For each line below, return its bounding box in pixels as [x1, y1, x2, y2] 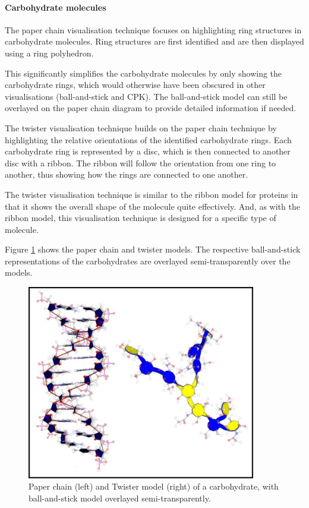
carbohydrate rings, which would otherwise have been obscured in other [5, 78, 266, 91]
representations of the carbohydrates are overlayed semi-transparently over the [5, 254, 291, 267]
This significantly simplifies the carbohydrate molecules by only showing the [5, 67, 282, 79]
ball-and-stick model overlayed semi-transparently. [29, 492, 211, 504]
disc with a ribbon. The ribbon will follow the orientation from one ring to [5, 156, 276, 169]
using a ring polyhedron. [5, 46, 94, 59]
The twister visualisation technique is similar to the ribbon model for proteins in [5, 188, 298, 200]
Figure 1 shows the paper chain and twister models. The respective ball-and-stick [5, 243, 301, 255]
